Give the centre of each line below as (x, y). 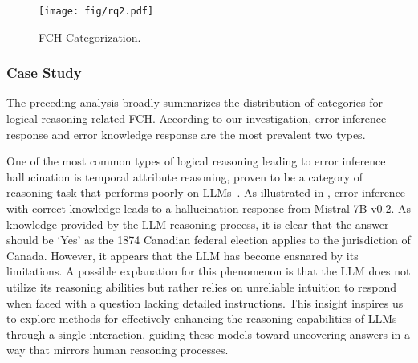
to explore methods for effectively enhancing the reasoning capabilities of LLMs (202, 318)
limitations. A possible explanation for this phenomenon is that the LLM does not (209, 271)
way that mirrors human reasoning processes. (118, 350)
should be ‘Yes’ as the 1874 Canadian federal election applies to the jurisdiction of (209, 240)
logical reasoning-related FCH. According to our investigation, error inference (197, 118)
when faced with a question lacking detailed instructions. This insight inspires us (205, 302)
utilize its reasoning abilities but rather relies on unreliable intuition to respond (202, 287)
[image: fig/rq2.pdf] (96, 11)
